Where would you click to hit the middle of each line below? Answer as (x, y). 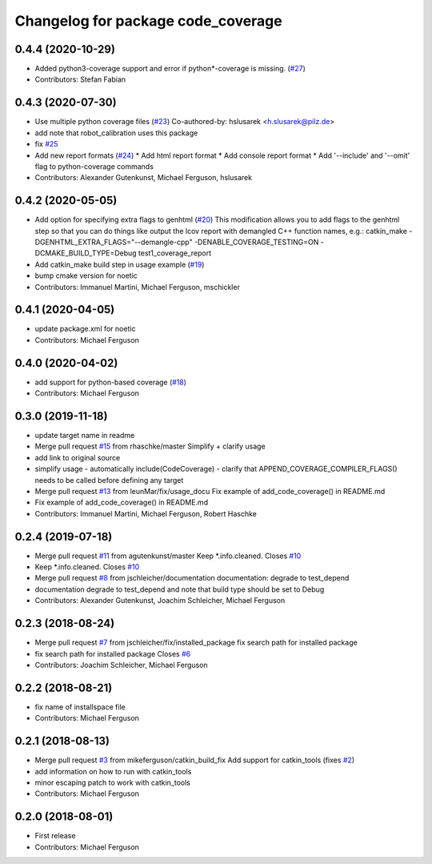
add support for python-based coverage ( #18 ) (111, 382)
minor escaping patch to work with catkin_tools (113, 782)
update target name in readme (85, 436)
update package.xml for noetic (85, 329)
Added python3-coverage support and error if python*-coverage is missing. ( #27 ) (170, 69)
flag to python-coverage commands (94, 166)
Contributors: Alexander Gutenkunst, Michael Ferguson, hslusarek (143, 178)
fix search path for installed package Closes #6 (113, 653)
